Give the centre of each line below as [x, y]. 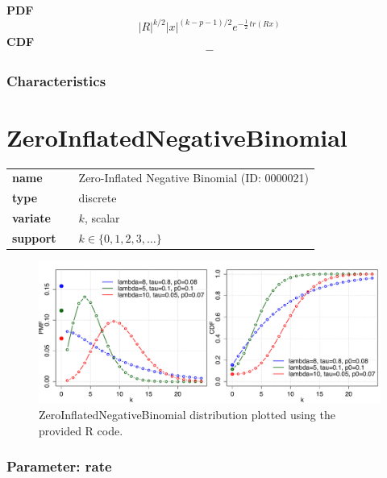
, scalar [102, 218]
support [34, 237]
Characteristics [56, 80]
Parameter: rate [59, 466]
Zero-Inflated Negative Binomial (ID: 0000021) [194, 178]
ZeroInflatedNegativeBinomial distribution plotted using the [187, 415]
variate [31, 218]
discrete [98, 198]
